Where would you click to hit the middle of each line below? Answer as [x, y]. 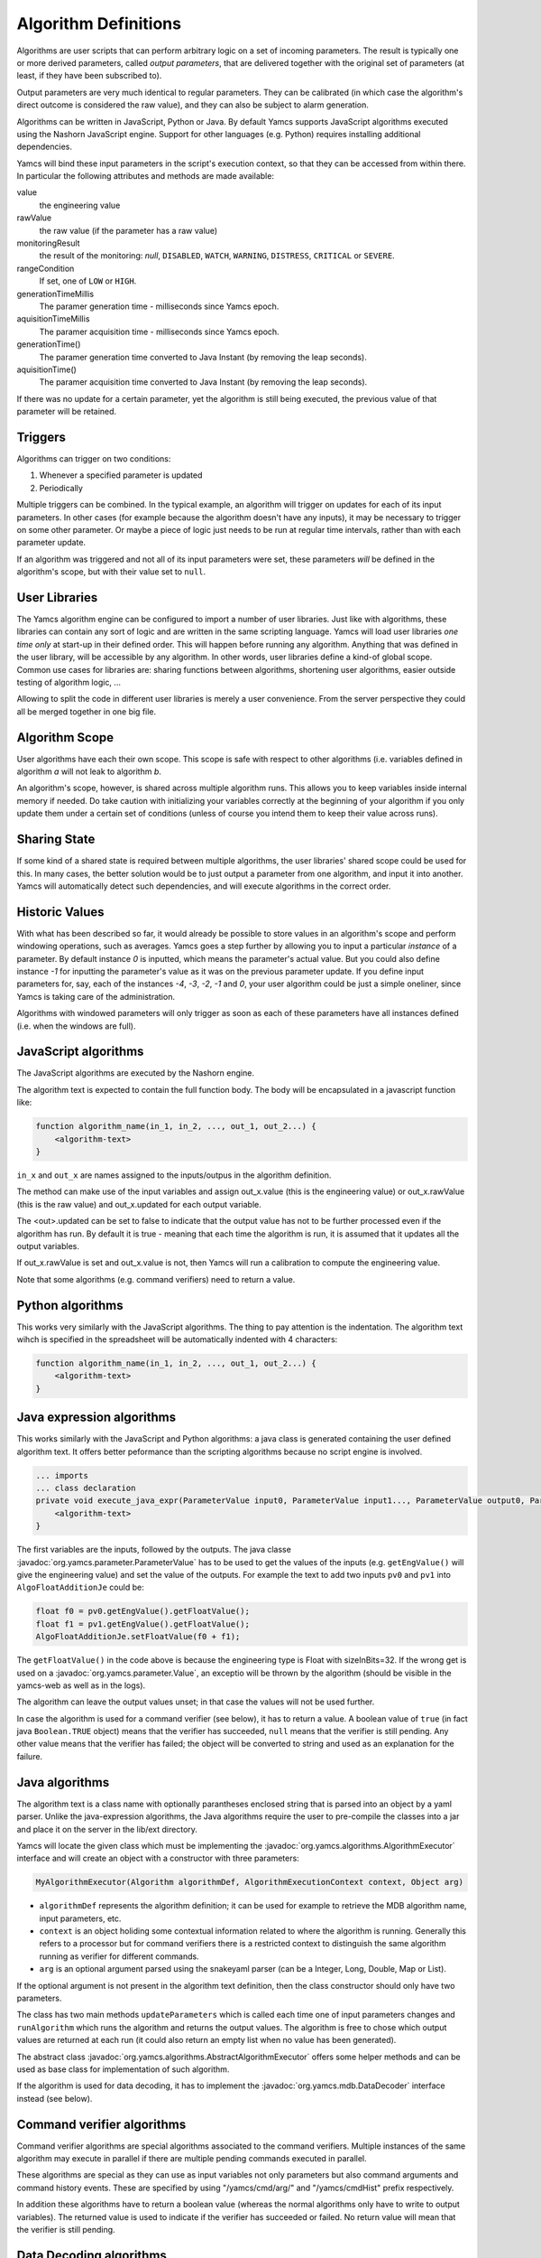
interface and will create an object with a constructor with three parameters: [158, 1858]
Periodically [61, 488]
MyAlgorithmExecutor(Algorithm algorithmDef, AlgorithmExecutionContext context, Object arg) [250, 1882]
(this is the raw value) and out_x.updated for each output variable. [139, 1204]
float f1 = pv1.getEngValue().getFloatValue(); [142, 1624]
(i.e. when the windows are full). [76, 1026]
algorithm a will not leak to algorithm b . [89, 771]
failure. [30, 1756]
